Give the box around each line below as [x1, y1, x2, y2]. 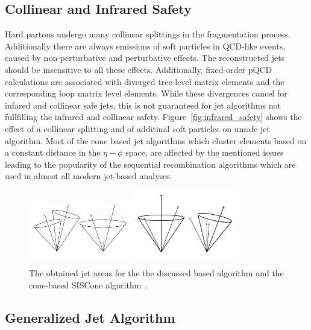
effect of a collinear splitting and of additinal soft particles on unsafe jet [5, 122, 270, 135]
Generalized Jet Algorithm [5, 308, 175, 326]
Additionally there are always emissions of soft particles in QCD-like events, [5, 39, 286, 52]
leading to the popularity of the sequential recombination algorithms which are [5, 157, 296, 170]
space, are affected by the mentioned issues [125, 146, 284, 159]
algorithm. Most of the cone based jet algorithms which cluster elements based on [5, 134, 307, 147]
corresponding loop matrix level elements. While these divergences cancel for [5, 87, 287, 100]
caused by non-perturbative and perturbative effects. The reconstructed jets [5, 51, 285, 64]
